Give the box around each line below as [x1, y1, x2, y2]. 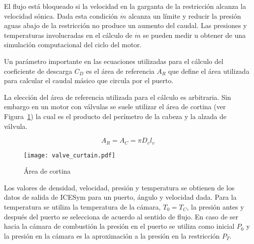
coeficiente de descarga [4, 65, 72, 76]
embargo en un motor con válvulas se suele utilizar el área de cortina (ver [4, 101, 226, 112]
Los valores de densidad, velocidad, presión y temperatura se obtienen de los [4, 182, 235, 192]
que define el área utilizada [168, 65, 250, 76]
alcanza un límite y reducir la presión [128, 10, 241, 21]
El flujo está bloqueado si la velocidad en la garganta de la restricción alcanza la [4, 1, 246, 11]
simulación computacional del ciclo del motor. [4, 39, 142, 50]
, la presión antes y [187, 202, 244, 212]
